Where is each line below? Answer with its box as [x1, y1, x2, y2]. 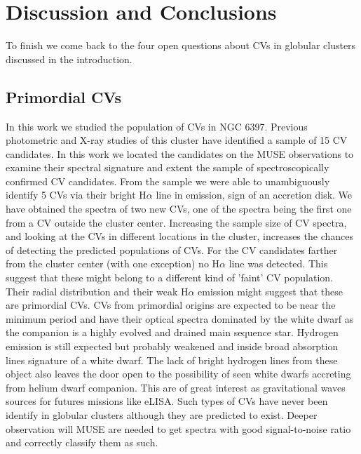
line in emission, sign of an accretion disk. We [156, 187, 353, 202]
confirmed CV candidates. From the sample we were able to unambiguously [6, 173, 330, 188]
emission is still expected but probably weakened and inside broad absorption [6, 339, 339, 354]
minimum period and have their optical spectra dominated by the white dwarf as [6, 311, 354, 326]
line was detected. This [229, 256, 328, 271]
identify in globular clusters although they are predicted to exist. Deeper [6, 407, 318, 422]
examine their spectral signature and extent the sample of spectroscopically [6, 160, 329, 175]
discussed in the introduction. [6, 51, 132, 66]
